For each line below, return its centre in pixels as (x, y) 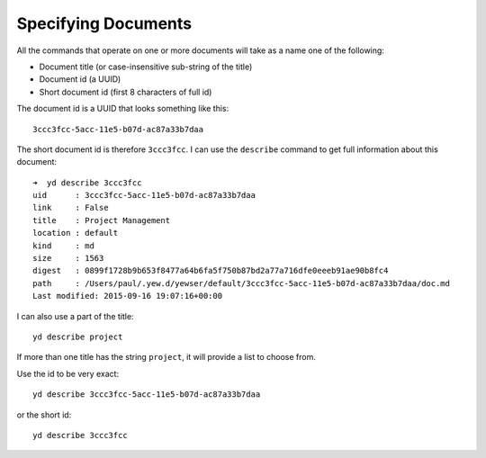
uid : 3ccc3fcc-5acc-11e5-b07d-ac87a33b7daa (144, 195)
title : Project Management (102, 220)
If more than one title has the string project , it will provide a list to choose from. (166, 357)
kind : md (63, 246)
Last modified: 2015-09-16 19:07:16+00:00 (128, 296)
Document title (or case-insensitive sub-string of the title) (146, 67)
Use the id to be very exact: (68, 373)
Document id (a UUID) (80, 79)
